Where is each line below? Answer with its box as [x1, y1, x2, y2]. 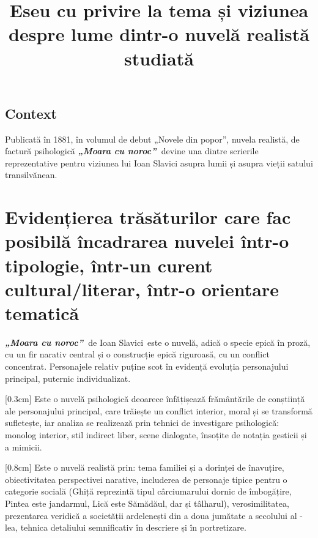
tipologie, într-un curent [5, 252, 213, 277]
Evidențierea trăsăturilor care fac [5, 204, 291, 230]
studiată [124, 45, 194, 70]
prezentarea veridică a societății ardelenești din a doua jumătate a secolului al [5, 509, 297, 521]
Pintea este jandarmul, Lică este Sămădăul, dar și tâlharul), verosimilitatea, [5, 496, 289, 509]
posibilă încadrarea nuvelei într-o [5, 228, 289, 253]
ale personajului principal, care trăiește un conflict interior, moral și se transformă [5, 404, 312, 417]
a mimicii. [5, 440, 42, 453]
